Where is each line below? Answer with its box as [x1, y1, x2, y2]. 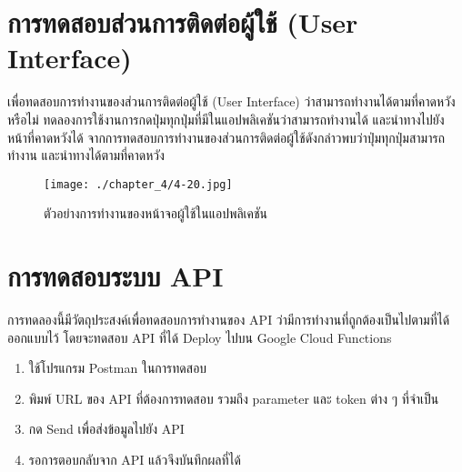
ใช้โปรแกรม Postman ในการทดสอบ [28, 358, 207, 377]
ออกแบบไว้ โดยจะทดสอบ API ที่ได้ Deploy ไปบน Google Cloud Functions [7, 327, 392, 346]
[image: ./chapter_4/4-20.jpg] [44, 177, 233, 191]
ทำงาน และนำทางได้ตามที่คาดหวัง [7, 146, 165, 165]
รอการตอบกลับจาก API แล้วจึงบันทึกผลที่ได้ [28, 450, 241, 469]
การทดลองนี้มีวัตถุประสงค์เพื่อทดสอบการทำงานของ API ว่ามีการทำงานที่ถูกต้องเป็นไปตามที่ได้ [7, 310, 450, 329]
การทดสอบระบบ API [7, 257, 224, 295]
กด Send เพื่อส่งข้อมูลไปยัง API [28, 419, 185, 438]
